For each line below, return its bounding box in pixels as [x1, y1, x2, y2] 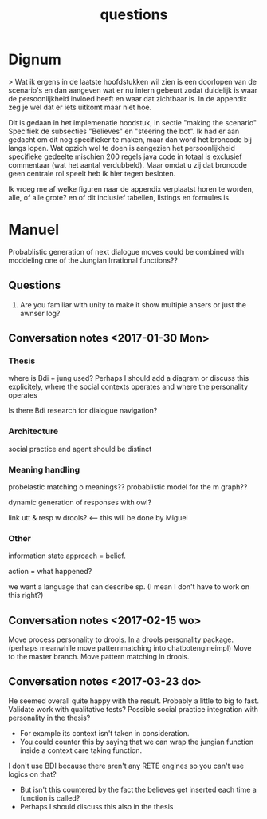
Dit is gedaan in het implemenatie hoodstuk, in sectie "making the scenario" [8, 117, 257, 127]
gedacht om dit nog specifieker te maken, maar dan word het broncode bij [8, 134, 253, 144]
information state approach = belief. [8, 551, 126, 560]
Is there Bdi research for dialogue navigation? [8, 406, 158, 416]
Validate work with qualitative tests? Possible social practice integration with [8, 704, 259, 714]
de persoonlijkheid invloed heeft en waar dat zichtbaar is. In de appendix [8, 93, 247, 103]
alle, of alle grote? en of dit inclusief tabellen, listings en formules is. [8, 192, 231, 202]
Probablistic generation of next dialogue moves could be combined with [8, 247, 245, 256]
